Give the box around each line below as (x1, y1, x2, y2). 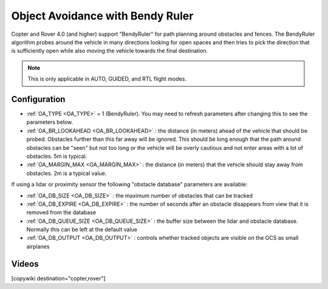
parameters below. (26, 118, 73, 126)
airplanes (26, 243, 50, 250)
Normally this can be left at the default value (26, 226, 138, 233)
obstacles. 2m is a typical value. (26, 169, 107, 177)
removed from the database (26, 209, 97, 216)
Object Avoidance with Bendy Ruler (11, 9, 194, 22)
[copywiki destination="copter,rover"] (11, 274, 106, 282)
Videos (11, 259, 39, 269)
